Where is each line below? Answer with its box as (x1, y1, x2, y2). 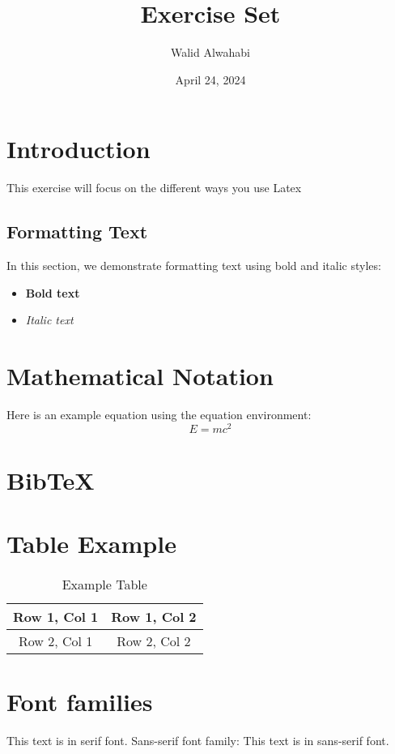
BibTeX (6, 463, 95, 496)
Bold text (25, 284, 80, 301)
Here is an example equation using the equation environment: (6, 405, 312, 422)
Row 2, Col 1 (18, 632, 93, 651)
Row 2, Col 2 (117, 632, 191, 651)
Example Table (62, 575, 147, 594)
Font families (6, 685, 153, 718)
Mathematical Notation (6, 359, 274, 392)
